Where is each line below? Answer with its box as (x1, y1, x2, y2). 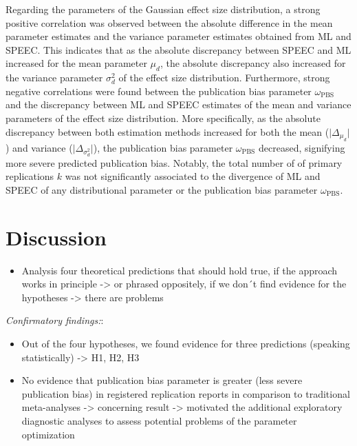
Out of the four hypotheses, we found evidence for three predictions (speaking (21, 336, 350, 350)
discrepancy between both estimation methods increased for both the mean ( (6, 124, 329, 139)
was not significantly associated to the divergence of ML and (65, 169, 321, 183)
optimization (21, 427, 75, 441)
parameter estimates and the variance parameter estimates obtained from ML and (6, 29, 351, 43)
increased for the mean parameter (6, 56, 147, 70)
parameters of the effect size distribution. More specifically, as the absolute (6, 110, 321, 125)
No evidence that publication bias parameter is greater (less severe (21, 373, 303, 387)
